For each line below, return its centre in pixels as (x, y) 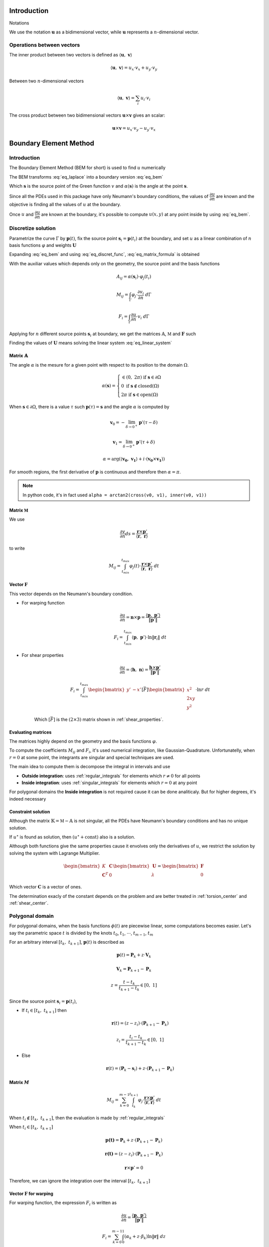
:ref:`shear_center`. (29, 903)
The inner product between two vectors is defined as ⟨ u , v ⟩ (70, 55)
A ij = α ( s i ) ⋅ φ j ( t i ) (134, 277)
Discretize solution (32, 228)
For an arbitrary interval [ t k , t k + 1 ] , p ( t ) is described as (67, 943)
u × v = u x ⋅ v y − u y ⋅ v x (134, 129)
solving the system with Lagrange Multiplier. (55, 853)
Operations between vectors (45, 45)
